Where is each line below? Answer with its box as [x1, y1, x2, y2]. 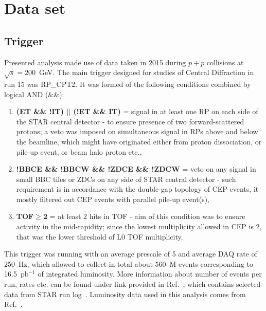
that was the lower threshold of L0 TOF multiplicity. [16, 231, 183, 242]
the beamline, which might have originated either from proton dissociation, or [16, 136, 262, 147]
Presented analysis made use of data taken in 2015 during [4, 57, 186, 67]
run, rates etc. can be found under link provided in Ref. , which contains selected [4, 279, 261, 289]
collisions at [206, 57, 244, 67]
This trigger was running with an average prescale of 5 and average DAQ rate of [4, 248, 257, 259]
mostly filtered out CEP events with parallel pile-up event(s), [16, 193, 209, 204]
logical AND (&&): [4, 88, 64, 99]
